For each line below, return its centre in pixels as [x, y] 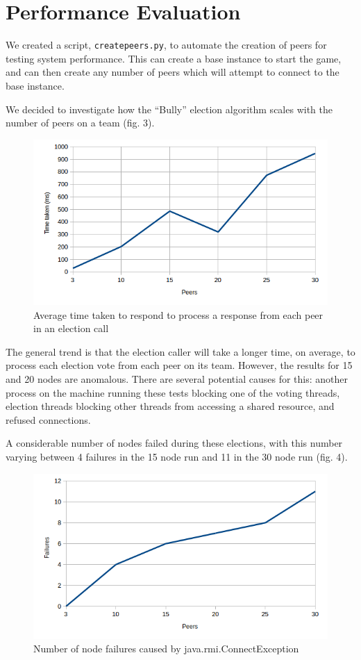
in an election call [71, 328]
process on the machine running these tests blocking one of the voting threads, [173, 392]
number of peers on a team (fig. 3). [80, 123]
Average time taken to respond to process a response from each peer [178, 314]
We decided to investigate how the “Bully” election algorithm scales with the [169, 109]
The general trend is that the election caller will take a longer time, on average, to [180, 351]
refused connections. [48, 419]
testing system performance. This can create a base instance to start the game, [174, 58]
